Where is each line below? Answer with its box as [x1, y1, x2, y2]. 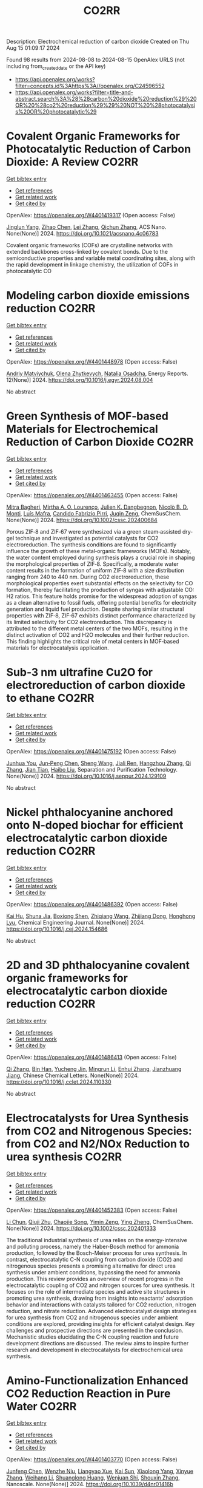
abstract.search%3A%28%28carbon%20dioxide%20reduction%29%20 [15, 95, 197, 102]
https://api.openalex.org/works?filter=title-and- [15, 89, 133, 96]
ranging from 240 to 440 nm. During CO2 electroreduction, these [6, 573, 170, 580]
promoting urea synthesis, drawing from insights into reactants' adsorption [6, 1294, 193, 1302]
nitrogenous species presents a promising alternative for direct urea [6, 1262, 176, 1269]
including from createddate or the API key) [6, 63, 106, 71]
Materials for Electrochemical [6, 423, 159, 436]
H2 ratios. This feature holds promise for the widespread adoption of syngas [6, 593, 198, 600]
